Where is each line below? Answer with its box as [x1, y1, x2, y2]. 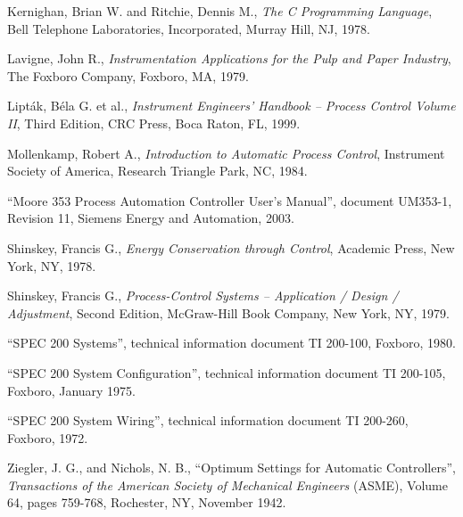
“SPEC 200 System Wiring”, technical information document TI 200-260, [7, 411, 409, 430]
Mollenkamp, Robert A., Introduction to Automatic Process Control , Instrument [7, 144, 445, 162]
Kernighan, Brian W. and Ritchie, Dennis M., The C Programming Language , [7, 2, 433, 20]
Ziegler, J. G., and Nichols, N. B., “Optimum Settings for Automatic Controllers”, [7, 458, 456, 477]
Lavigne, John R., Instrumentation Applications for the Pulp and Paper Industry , [7, 49, 451, 68]
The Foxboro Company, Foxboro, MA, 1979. [7, 66, 249, 85]
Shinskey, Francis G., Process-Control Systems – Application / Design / [7, 286, 399, 305]
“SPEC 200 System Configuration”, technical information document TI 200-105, [7, 363, 446, 382]
